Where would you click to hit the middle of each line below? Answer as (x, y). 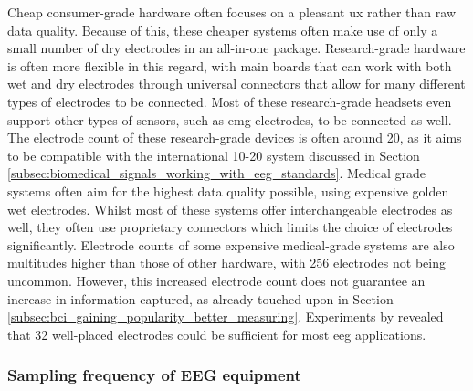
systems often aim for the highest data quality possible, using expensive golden (228, 190)
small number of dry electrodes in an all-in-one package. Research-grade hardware (236, 48)
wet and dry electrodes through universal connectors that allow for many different (236, 84)
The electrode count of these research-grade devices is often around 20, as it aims (235, 137)
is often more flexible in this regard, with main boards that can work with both (230, 65)
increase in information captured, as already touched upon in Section (200, 298)
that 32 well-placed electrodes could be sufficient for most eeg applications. (217, 334)
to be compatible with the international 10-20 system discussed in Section (214, 155)
